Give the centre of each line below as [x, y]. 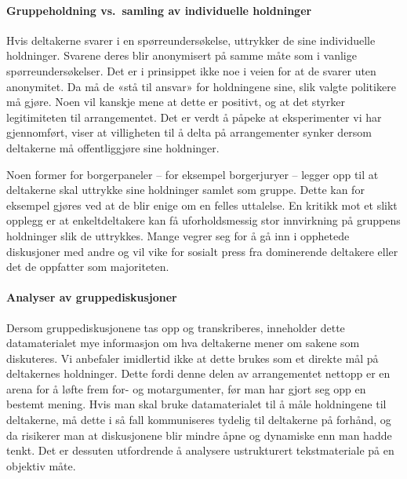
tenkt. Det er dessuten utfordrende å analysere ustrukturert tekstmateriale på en [200, 450]
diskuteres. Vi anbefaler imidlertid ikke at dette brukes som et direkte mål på [193, 358]
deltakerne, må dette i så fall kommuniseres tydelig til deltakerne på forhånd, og [199, 420]
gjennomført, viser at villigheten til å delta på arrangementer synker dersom [189, 132]
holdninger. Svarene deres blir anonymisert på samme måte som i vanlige [182, 55]
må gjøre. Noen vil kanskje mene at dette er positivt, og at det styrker [176, 102]
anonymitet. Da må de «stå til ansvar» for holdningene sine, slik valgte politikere [201, 86]
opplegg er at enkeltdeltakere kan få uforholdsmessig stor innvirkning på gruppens [203, 220]
